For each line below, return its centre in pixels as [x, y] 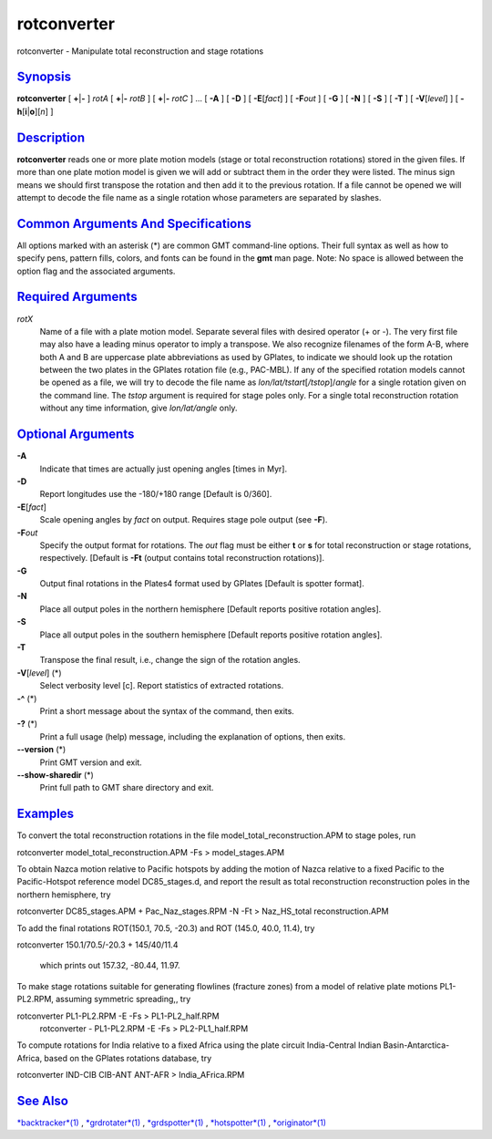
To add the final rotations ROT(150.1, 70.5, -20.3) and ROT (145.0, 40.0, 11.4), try [166, 928]
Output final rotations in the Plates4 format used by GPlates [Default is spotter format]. [202, 584]
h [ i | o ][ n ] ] [35, 111]
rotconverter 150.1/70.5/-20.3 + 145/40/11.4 [97, 945]
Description [51, 137]
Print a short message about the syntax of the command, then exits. [167, 710]
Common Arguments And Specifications [134, 223]
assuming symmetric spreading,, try [123, 999]
